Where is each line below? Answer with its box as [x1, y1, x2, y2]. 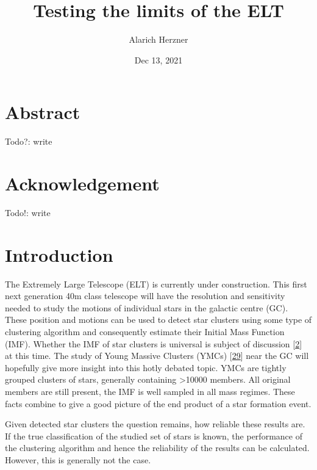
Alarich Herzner [129, 33, 188, 46]
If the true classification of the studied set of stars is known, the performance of [5, 429, 302, 442]
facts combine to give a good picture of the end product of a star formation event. [5, 397, 312, 410]
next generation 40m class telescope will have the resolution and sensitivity [5, 289, 285, 302]
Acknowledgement [5, 171, 160, 196]
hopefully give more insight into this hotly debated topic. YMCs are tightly [5, 361, 287, 374]
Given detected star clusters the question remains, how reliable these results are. [5, 418, 305, 430]
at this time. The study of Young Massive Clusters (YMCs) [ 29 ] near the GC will [5, 349, 309, 362]
